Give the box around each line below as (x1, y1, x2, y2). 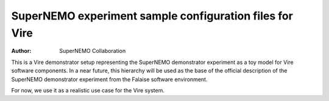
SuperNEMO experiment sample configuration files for (11, 9, 294, 23)
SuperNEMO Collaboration (59, 47, 126, 55)
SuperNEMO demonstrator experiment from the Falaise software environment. (11, 75, 208, 83)
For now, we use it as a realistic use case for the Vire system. (11, 86, 164, 94)
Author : (11, 47, 32, 55)
